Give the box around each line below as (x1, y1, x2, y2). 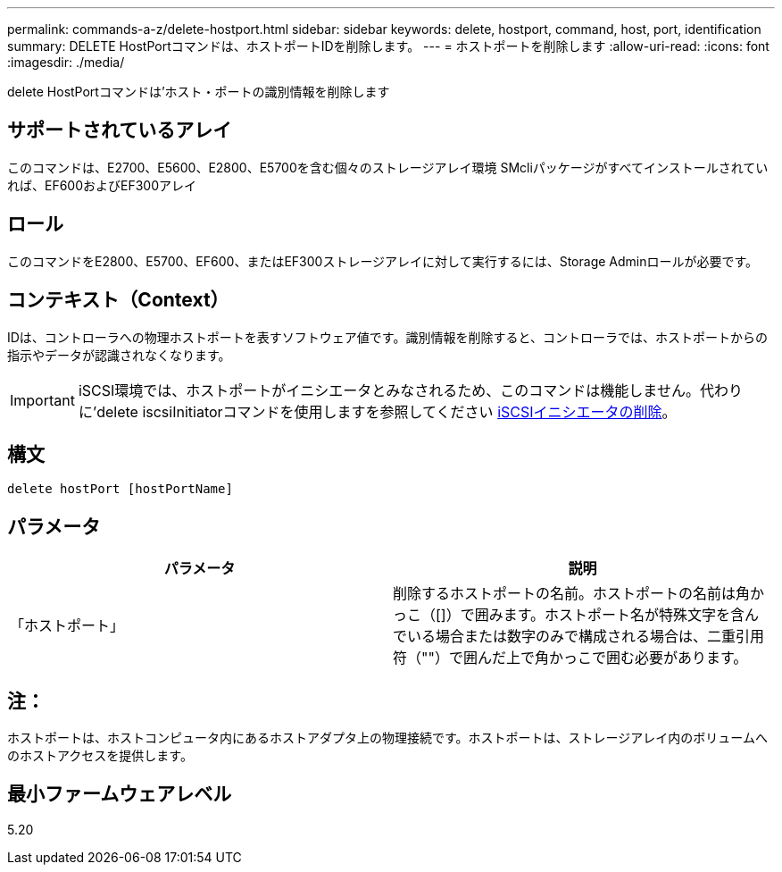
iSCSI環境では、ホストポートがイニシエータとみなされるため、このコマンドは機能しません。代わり (78, 381, 743, 399)
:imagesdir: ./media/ (7, 54, 125, 70)
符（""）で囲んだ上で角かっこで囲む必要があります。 (393, 649, 748, 667)
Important (10, 390, 75, 409)
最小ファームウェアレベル (7, 783, 232, 806)
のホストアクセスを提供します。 (7, 748, 193, 764)
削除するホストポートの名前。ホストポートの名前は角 (393, 584, 751, 603)
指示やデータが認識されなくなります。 (7, 347, 231, 363)
